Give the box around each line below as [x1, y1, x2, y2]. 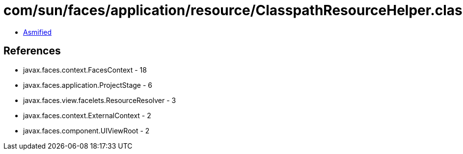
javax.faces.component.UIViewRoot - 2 [23, 126, 150, 135]
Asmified [23, 27, 52, 36]
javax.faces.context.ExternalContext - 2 [23, 111, 151, 120]
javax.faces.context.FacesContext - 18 [23, 65, 147, 74]
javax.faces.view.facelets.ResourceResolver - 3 [23, 96, 176, 104]
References [3, 45, 61, 57]
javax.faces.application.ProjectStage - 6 [23, 80, 152, 89]
